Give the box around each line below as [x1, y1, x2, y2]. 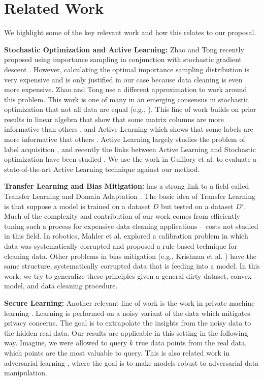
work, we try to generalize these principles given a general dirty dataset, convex [4, 270, 252, 281]
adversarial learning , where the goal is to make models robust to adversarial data [4, 357, 259, 368]
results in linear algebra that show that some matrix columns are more [4, 113, 224, 124]
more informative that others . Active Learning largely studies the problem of [4, 134, 245, 144]
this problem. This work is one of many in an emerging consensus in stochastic [4, 94, 249, 104]
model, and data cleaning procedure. [4, 280, 118, 291]
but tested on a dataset [161, 200, 234, 211]
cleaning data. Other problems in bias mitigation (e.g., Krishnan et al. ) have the [4, 250, 256, 261]
